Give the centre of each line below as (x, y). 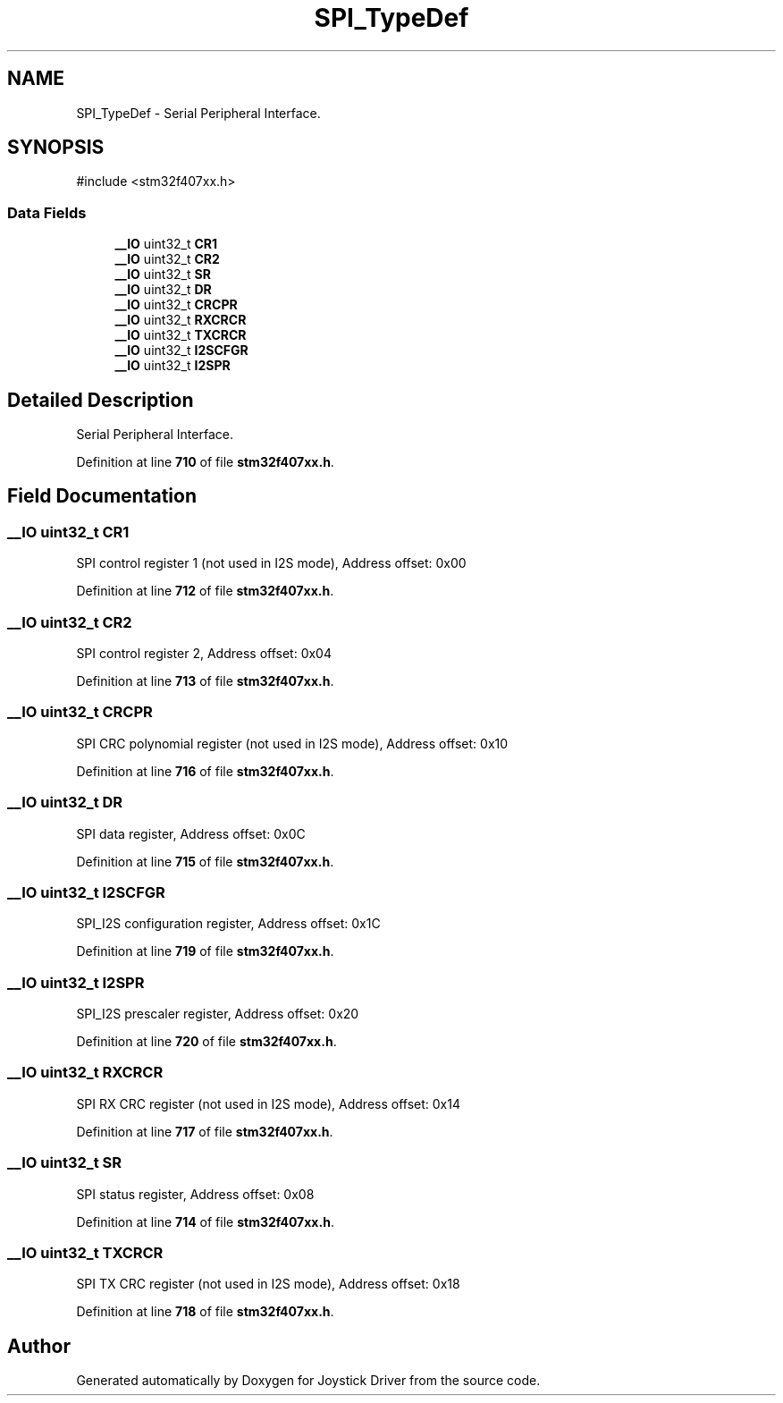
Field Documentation (102, 496)
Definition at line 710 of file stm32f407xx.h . (205, 462)
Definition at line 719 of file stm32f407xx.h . (205, 951)
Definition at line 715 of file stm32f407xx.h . (205, 861)
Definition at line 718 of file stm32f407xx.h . (205, 1312)
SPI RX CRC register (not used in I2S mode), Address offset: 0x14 (268, 1103)
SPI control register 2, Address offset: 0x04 (204, 653)
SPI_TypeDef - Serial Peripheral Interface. (198, 113)
